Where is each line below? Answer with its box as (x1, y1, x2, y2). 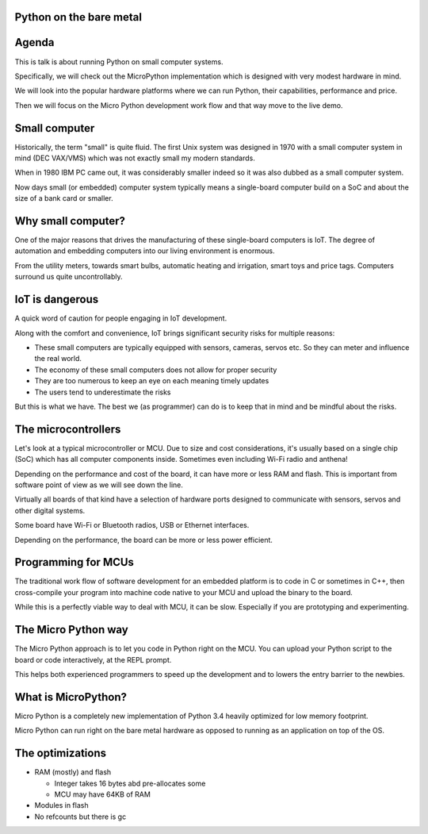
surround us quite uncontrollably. (14, 272, 123, 282)
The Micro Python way (14, 623, 128, 636)
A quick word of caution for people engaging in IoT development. (14, 313, 227, 323)
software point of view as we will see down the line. (14, 480, 184, 490)
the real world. (34, 354, 82, 363)
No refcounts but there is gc (34, 812, 127, 821)
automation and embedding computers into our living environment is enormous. (14, 246, 275, 256)
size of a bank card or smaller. (14, 194, 114, 203)
